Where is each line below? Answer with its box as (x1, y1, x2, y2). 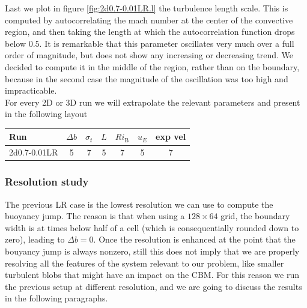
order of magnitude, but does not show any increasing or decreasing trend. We (5, 49, 294, 61)
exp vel (156, 130, 186, 143)
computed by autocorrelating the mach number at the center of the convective (5, 13, 293, 26)
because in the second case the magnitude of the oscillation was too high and (5, 72, 288, 85)
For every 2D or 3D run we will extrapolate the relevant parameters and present (5, 95, 300, 108)
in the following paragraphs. (5, 292, 108, 304)
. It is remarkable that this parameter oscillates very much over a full (39, 37, 294, 49)
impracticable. (5, 84, 57, 97)
